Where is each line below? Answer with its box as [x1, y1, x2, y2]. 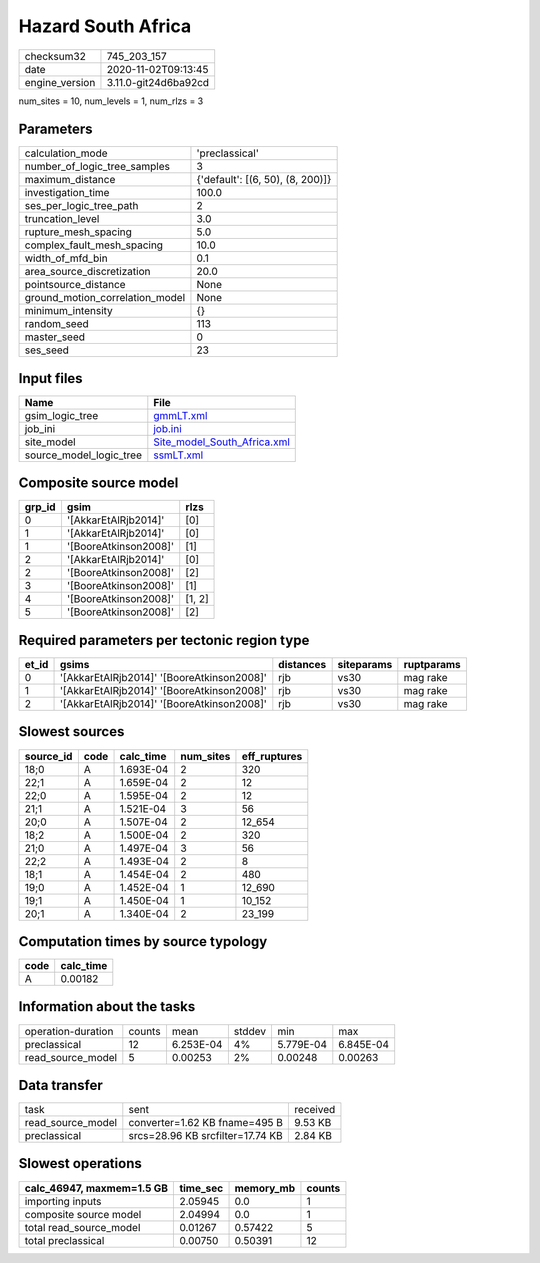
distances [278, 658, 327, 671]
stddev [233, 1024, 267, 1038]
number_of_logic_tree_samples [24, 160, 170, 174]
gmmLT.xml [153, 408, 208, 422]
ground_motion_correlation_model [24, 291, 186, 305]
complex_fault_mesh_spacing [24, 238, 164, 252]
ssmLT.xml [153, 448, 204, 462]
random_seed [24, 317, 89, 331]
